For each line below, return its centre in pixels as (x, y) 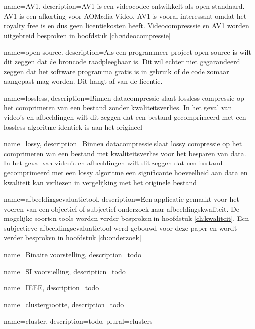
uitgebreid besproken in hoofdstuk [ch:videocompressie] (87, 35)
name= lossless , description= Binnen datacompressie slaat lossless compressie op (124, 97)
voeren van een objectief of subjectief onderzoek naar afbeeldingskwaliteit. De (122, 208)
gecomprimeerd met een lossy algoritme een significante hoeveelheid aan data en (126, 172)
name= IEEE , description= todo (51, 288)
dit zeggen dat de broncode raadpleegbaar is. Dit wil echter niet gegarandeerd (122, 61)
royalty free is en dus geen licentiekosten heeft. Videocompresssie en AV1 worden (127, 26)
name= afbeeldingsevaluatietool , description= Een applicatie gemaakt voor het (122, 199)
